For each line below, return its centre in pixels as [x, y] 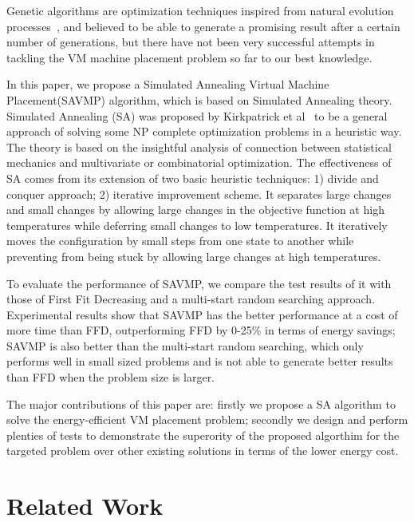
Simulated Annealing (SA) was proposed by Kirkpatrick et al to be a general [197, 115]
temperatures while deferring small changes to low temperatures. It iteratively [197, 225]
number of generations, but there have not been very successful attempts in [191, 42]
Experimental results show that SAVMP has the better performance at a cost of [202, 314]
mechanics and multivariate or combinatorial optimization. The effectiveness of [199, 162]
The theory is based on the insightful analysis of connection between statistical [199, 146]
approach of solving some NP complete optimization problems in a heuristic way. [204, 131]
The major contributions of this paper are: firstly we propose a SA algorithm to [201, 403]
